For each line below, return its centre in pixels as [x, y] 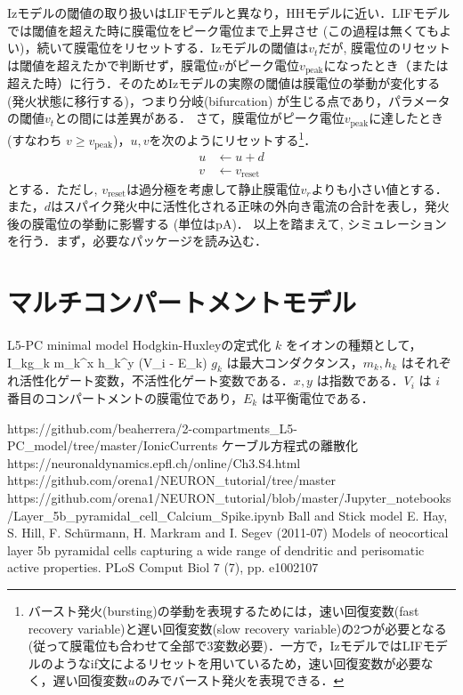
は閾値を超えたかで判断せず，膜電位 [113, 65]
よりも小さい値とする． [379, 188]
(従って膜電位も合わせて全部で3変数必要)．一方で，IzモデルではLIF [225, 646]
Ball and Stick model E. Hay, [368, 515]
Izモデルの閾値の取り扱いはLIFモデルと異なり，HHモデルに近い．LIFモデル [229, 12]
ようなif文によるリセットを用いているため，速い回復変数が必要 [237, 663]
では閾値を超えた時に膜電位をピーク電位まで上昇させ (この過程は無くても [223, 30]
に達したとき [406, 118]
